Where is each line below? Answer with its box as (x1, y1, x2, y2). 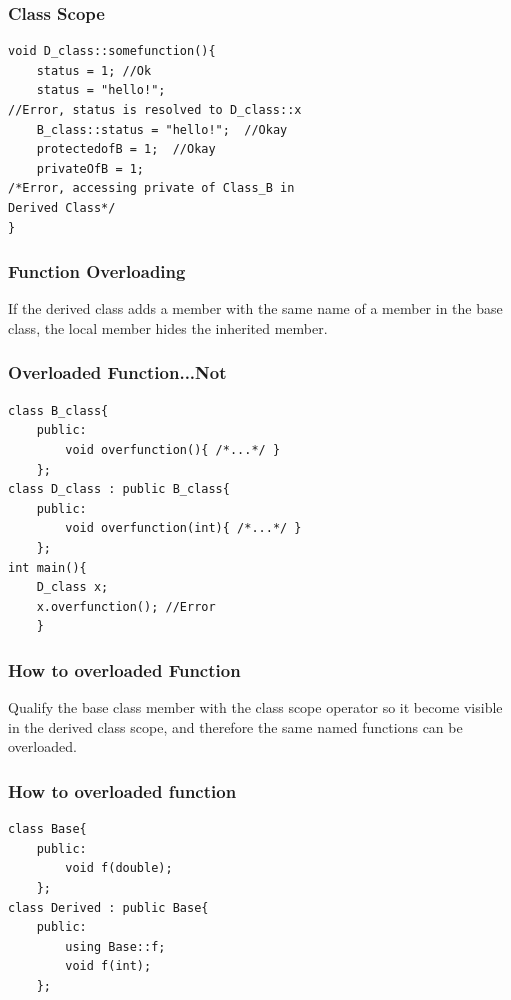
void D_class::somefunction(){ (8, 44, 216, 59)
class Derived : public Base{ (8, 900, 209, 915)
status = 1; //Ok (36, 63, 152, 78)
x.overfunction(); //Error (36, 599, 216, 614)
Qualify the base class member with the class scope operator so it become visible (8, 697, 503, 718)
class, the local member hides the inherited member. (8, 317, 328, 338)
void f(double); (65, 861, 173, 876)
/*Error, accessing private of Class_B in (8, 181, 295, 196)
